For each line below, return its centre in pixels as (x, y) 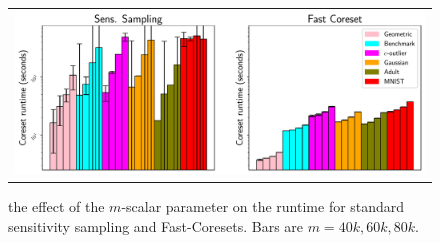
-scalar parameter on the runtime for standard (263, 206)
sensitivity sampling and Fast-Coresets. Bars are (156, 225)
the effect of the (56, 206)
